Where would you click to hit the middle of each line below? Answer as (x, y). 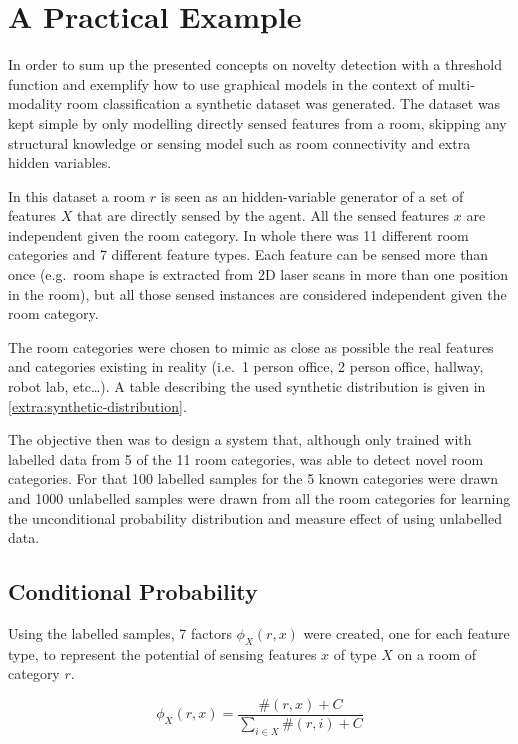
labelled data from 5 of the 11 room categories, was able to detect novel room (246, 458)
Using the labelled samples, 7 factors (120, 632)
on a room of (437, 653)
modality (35, 103)
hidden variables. (60, 162)
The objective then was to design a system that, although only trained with (240, 439)
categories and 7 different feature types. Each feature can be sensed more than (248, 254)
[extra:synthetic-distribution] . (97, 405)
